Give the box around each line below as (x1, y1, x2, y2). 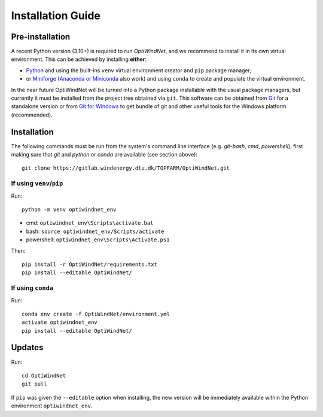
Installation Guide (11, 9, 101, 22)
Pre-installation (11, 32, 71, 42)
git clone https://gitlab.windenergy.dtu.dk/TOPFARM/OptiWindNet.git (22, 165, 230, 171)
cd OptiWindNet (22, 372, 66, 379)
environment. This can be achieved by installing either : (11, 56, 147, 63)
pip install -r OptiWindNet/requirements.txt (22, 260, 158, 268)
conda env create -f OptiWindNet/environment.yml (22, 311, 170, 317)
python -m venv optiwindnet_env (22, 206, 117, 213)
